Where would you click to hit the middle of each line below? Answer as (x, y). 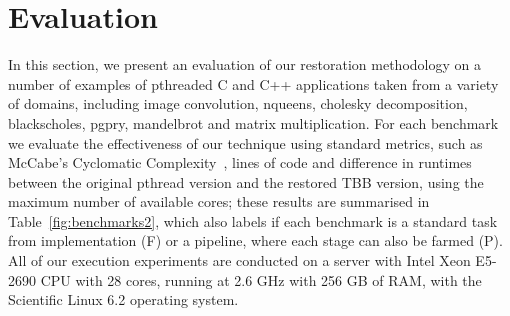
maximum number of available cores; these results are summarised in (219, 201)
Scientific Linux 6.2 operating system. (123, 299)
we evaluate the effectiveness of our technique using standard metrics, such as (245, 142)
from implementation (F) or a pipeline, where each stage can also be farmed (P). (255, 240)
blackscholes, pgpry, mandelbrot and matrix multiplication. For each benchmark (253, 122)
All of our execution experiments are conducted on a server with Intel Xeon (239, 260)
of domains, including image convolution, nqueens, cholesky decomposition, (238, 103)
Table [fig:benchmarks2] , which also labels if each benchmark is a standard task (253, 220)
